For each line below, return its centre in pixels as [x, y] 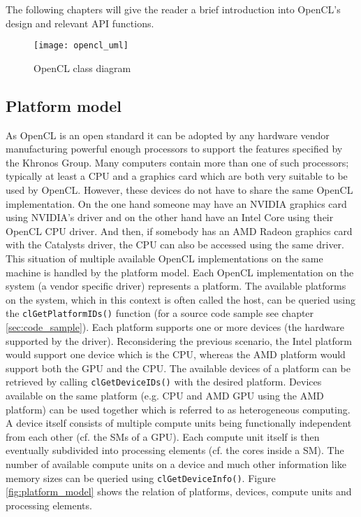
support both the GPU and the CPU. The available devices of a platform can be [178, 368]
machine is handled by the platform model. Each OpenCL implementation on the [180, 272]
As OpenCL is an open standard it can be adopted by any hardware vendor [168, 135]
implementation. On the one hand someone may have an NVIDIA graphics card [176, 203]
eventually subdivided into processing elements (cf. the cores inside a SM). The [175, 450]
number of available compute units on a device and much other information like [176, 464]
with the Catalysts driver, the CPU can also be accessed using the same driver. [175, 245]
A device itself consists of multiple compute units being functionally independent [179, 423]
